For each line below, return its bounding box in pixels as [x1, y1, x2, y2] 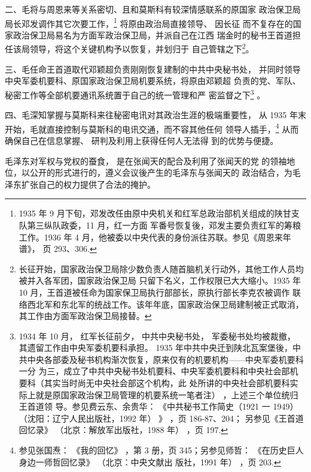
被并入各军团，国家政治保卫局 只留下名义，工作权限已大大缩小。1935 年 [19, 274, 301, 287]
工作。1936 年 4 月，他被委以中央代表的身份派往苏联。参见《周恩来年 [19, 230, 291, 243]
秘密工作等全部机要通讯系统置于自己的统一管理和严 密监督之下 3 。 [5, 86, 266, 101]
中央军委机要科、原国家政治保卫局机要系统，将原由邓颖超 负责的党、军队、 [5, 74, 301, 87]
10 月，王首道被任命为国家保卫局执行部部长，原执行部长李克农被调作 [19, 285, 290, 298]
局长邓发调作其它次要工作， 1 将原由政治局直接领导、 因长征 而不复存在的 [5, 15, 293, 29]
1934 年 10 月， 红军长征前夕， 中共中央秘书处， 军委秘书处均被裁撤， [19, 329, 295, 342]
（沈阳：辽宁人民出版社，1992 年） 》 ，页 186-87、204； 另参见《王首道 [19, 411, 304, 424]
